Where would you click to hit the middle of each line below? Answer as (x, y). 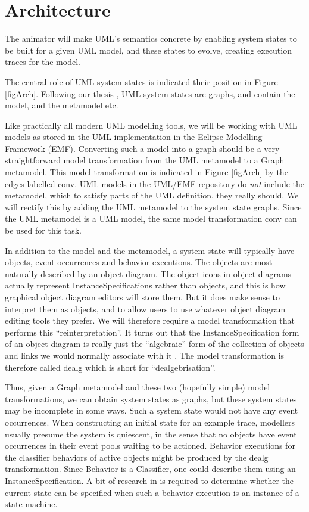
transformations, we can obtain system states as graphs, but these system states (151, 398)
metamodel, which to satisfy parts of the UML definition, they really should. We (152, 195)
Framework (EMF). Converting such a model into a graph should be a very (142, 148)
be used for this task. (43, 230)
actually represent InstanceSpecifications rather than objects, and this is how (145, 285)
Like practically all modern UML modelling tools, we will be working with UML (151, 125)
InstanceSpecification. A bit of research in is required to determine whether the (149, 480)
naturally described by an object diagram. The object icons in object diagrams (148, 273)
